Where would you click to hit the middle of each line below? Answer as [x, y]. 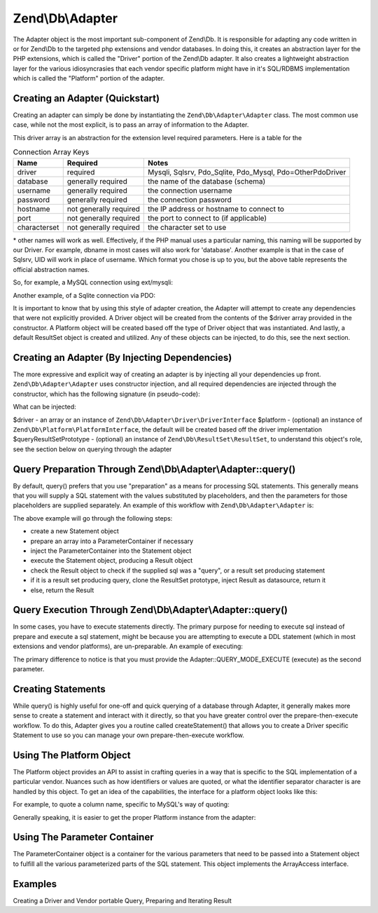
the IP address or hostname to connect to [216, 209]
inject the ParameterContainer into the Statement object [111, 551]
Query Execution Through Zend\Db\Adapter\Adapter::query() [150, 610]
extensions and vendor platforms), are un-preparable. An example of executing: [128, 646]
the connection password [190, 200]
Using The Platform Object [72, 755]
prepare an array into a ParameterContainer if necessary [112, 541]
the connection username [190, 191]
